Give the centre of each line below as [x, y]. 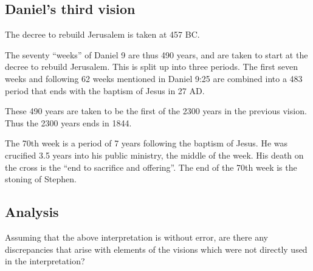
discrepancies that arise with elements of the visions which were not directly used [156, 249]
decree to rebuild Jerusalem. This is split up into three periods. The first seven [152, 67]
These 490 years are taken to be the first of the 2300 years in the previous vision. [156, 111]
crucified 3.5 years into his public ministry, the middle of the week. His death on [154, 155]
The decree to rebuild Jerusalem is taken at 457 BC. [102, 34]
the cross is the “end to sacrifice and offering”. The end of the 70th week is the [151, 167]
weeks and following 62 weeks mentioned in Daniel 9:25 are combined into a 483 [154, 78]
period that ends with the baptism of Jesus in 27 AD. [105, 90]
